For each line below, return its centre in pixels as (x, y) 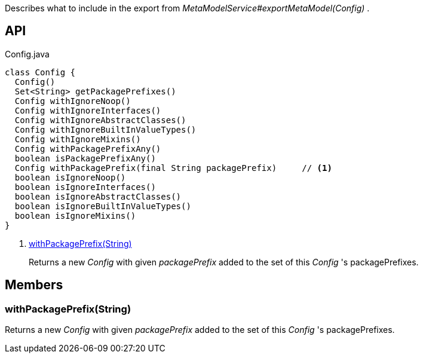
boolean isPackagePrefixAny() (85, 158)
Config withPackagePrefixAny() (88, 149)
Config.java (27, 54)
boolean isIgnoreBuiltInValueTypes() (103, 206)
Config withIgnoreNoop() (73, 101)
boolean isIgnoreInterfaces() (85, 187)
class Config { (40, 72)
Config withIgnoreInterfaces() (88, 110)
